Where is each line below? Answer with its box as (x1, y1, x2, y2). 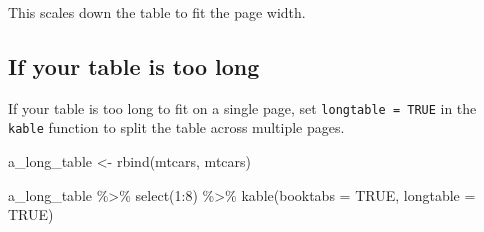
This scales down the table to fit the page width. (8, 2, 306, 22)
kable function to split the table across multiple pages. (8, 117, 345, 138)
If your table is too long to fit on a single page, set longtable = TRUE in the (8, 97, 477, 118)
